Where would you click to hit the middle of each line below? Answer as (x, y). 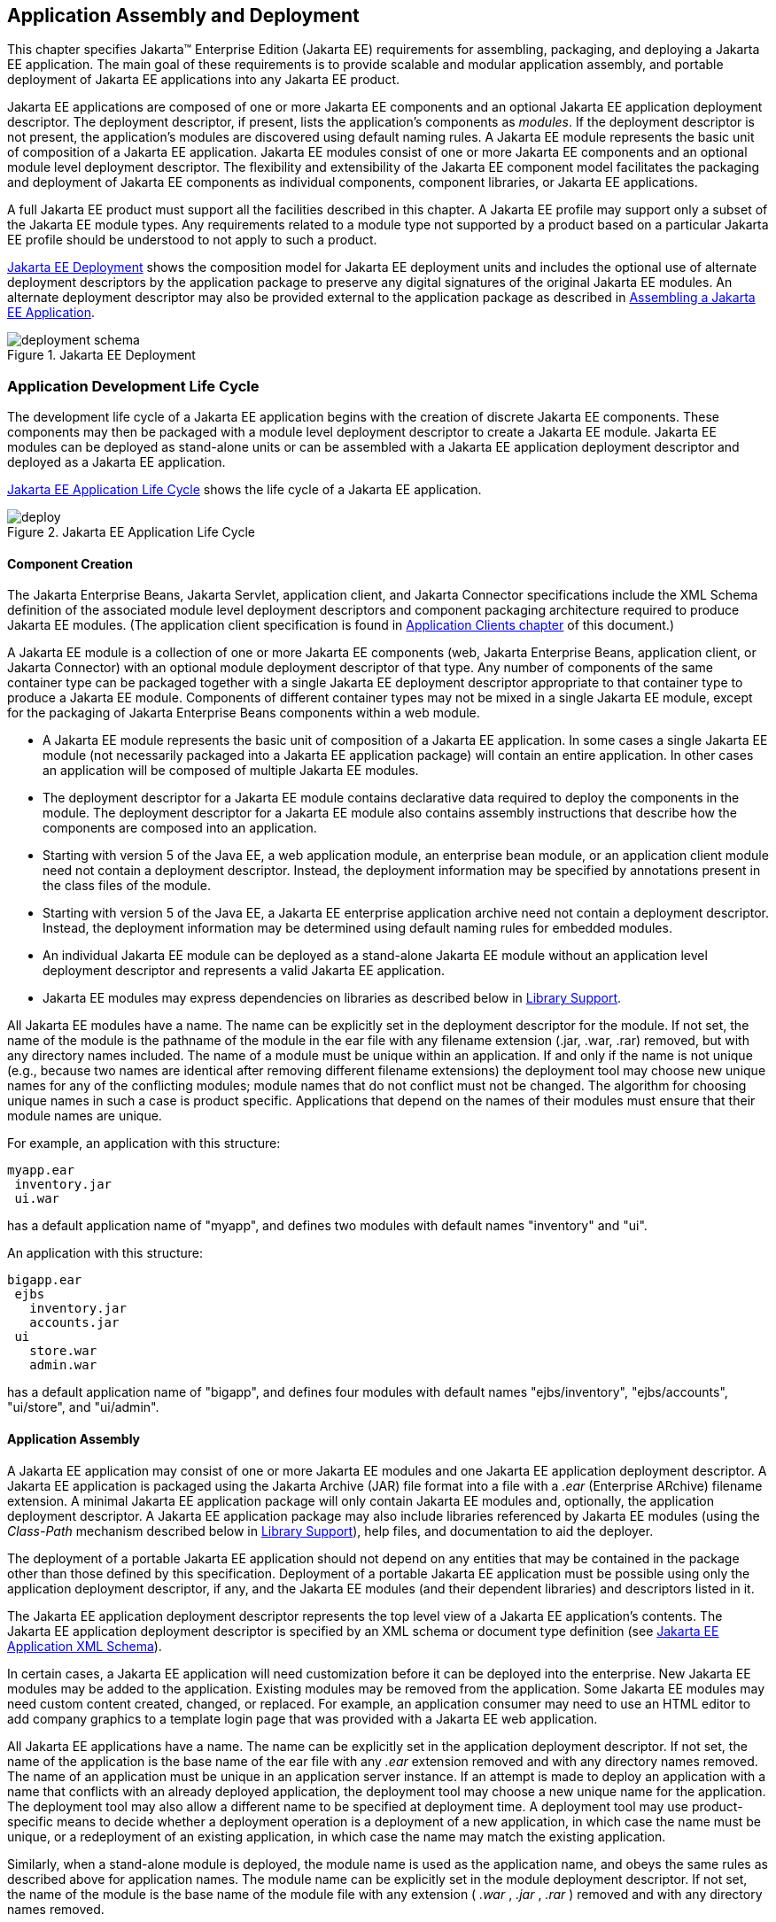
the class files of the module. (127, 886)
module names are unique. (85, 1116)
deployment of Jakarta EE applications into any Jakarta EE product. (204, 80)
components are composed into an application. (180, 828)
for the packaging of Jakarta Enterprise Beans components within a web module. (244, 713)
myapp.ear (41, 1170)
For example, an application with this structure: (144, 1143)
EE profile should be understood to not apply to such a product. (192, 240)
